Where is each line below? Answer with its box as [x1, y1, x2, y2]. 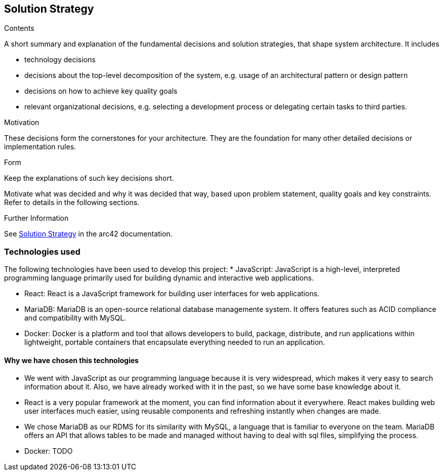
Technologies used [4, 246, 80, 257]
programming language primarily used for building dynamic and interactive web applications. [4, 273, 314, 283]
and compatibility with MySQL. [24, 313, 127, 323]
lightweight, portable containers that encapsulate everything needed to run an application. [24, 338, 326, 347]
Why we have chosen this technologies [4, 355, 139, 365]
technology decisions [24, 55, 96, 64]
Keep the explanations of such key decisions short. [4, 174, 174, 183]
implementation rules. [4, 142, 76, 151]
